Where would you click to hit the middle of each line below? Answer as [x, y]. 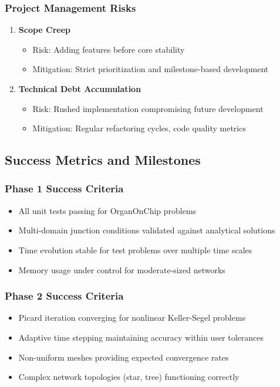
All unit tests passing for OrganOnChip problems [107, 210]
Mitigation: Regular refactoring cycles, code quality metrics [139, 128]
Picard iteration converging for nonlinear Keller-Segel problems [132, 318]
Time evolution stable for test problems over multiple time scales [135, 249]
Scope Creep [45, 30]
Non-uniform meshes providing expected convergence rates [124, 357]
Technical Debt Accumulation [80, 89]
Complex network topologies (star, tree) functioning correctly [129, 377]
